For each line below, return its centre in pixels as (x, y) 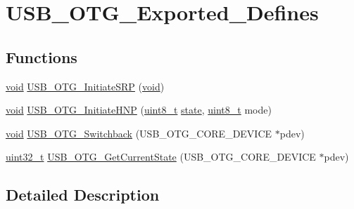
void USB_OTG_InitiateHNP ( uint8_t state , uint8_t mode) (139, 110)
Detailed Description (83, 195)
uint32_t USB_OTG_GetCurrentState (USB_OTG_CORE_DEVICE (161, 157)
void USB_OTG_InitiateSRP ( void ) (85, 86)
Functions (42, 56)
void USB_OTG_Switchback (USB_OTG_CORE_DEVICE (139, 133)
